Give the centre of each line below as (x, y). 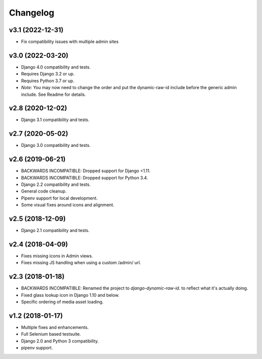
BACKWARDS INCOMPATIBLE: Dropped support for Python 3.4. (84, 178)
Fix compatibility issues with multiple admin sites (70, 42)
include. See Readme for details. (54, 94)
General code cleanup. (44, 191)
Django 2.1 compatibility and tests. (55, 231)
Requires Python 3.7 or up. (48, 81)
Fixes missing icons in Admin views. (57, 256)
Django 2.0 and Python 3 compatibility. (60, 341)
